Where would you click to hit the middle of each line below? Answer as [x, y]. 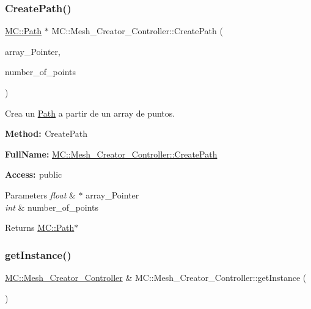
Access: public [34, 174]
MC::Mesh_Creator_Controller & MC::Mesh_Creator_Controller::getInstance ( [156, 277]
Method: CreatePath [46, 133]
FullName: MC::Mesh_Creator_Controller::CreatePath [111, 154]
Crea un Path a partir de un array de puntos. [90, 113]
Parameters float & [40, 194]
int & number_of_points [52, 207]
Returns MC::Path [40, 227]
